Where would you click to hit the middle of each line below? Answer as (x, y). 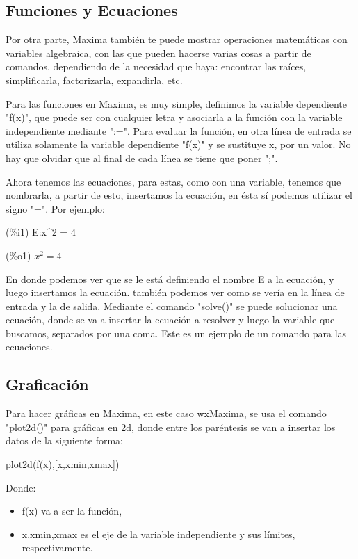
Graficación (47, 384)
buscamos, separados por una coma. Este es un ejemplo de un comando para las (176, 333)
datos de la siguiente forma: (64, 440)
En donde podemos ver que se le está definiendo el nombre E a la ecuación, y (170, 278)
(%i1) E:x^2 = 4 (41, 232)
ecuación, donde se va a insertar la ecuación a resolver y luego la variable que (170, 319)
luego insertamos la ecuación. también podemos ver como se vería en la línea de (175, 292)
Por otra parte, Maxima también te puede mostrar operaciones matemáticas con (177, 39)
